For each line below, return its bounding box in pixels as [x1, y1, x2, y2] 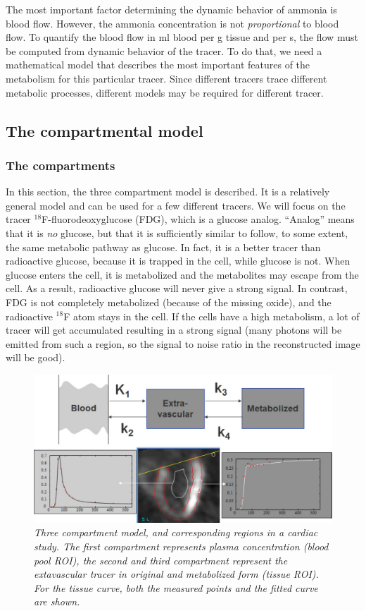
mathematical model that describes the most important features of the [6, 57, 310, 72]
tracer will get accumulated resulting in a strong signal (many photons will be [6, 322, 342, 337]
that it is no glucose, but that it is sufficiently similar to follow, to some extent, [6, 225, 348, 240]
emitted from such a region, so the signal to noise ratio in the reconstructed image [6, 336, 360, 351]
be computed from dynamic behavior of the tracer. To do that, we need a [6, 43, 322, 58]
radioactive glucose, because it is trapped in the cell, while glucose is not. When [6, 253, 351, 268]
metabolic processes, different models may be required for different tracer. [6, 85, 324, 99]
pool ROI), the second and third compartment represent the [34, 552, 288, 567]
